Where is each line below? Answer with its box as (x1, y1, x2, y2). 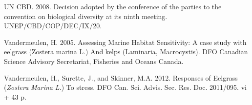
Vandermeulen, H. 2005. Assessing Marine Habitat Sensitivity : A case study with (4, 37, 247, 47)
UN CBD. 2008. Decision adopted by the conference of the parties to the (4, 1, 222, 11)
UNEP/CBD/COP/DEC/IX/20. (4, 21, 102, 31)
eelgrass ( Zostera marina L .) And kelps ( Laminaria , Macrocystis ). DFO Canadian (4, 46, 248, 57)
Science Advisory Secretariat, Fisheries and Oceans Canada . (4, 56, 184, 66)
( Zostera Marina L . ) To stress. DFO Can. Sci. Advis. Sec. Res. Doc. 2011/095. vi (4, 82, 247, 92)
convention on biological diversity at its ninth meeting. (4, 11, 168, 21)
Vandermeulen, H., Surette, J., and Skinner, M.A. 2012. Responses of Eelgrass (4, 72, 238, 83)
